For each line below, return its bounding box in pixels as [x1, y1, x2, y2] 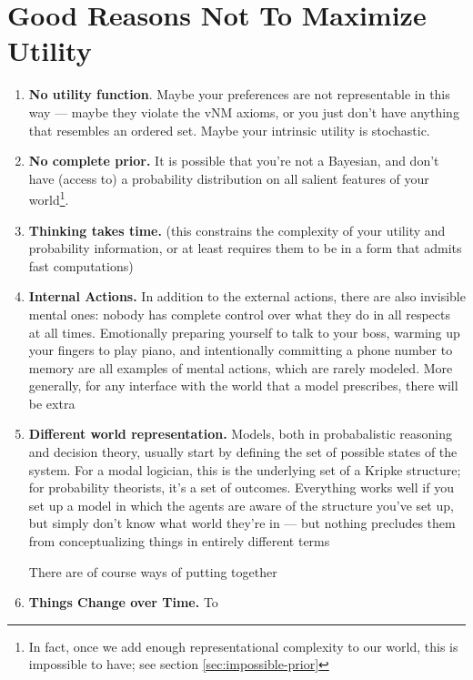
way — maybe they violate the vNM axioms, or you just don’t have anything [28, 102, 459, 121]
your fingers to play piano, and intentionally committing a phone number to [28, 340, 453, 360]
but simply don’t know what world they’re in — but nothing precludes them [28, 513, 456, 533]
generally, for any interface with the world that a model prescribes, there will [28, 376, 458, 395]
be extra [28, 393, 75, 412]
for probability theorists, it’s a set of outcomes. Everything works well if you [28, 478, 454, 497]
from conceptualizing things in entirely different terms [28, 532, 330, 551]
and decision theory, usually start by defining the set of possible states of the [28, 442, 458, 462]
